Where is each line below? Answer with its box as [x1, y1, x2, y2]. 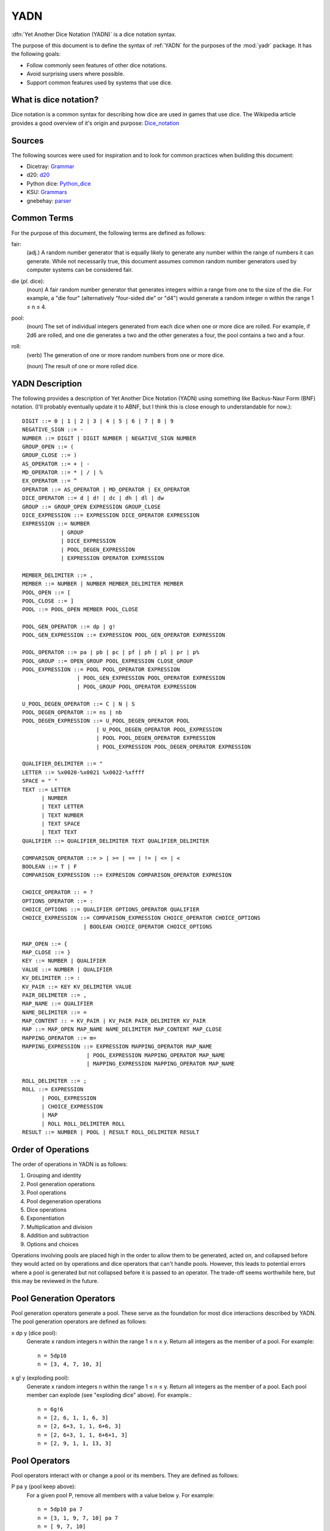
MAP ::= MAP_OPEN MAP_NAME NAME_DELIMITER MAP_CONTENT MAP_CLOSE [22, 1026, 222, 1033]
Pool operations [26, 1189, 67, 1197]
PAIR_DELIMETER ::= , [22, 991, 87, 998]
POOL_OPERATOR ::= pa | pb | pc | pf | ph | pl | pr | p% [22, 649, 200, 656]
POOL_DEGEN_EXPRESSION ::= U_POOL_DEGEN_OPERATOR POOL [22, 717, 190, 724]
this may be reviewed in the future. [11, 1277, 99, 1285]
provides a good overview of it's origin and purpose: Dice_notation [11, 119, 180, 127]
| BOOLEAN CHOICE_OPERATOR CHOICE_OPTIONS [83, 923, 213, 930]
